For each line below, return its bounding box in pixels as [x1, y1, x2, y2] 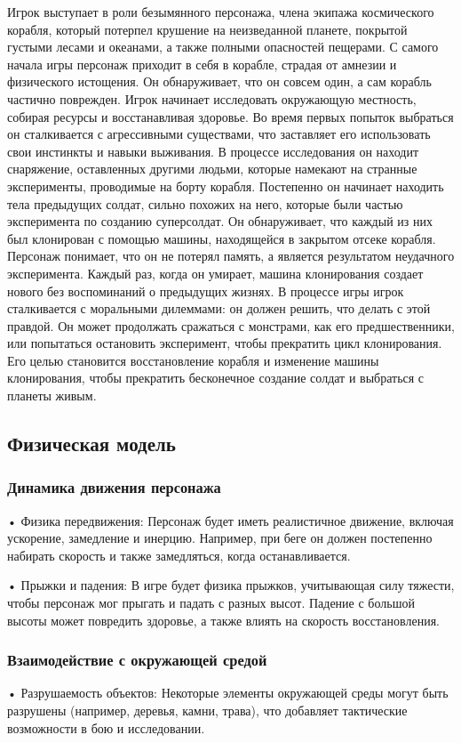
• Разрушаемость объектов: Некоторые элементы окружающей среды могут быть [7, 683, 449, 702]
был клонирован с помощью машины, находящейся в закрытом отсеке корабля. [7, 229, 436, 247]
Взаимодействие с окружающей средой [7, 649, 267, 671]
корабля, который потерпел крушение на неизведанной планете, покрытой [7, 20, 408, 38]
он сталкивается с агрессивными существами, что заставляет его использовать [7, 125, 431, 143]
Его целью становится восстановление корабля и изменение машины [7, 351, 379, 369]
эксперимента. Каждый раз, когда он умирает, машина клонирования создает [7, 263, 424, 282]
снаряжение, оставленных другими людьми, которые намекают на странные [7, 159, 417, 178]
